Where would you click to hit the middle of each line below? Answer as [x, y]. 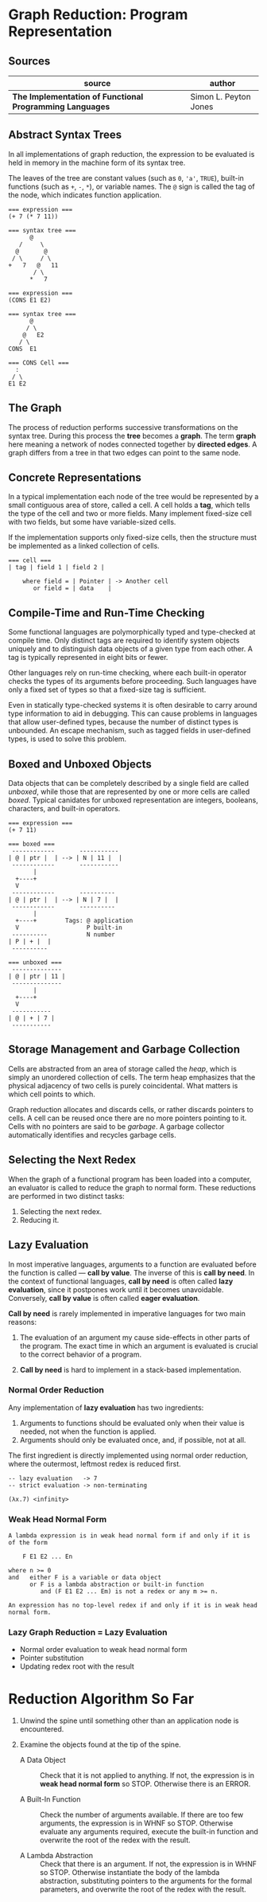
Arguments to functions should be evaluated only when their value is [132, 1423]
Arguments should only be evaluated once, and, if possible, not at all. [133, 1439]
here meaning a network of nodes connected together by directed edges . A [133, 444]
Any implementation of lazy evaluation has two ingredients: [106, 1408]
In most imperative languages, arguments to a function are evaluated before [132, 1264]
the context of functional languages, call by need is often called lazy [121, 1281]
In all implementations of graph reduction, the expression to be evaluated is [132, 154]
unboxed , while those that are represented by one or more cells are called [129, 792]
